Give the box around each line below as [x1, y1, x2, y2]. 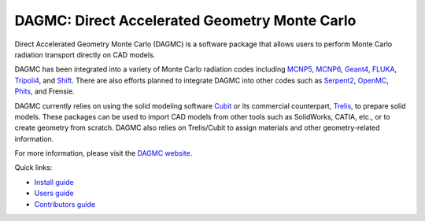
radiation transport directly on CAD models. [14, 50, 156, 59]
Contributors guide [34, 199, 96, 208]
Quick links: [14, 163, 53, 172]
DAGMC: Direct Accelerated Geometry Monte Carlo [14, 12, 357, 29]
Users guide [34, 189, 74, 198]
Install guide [34, 177, 74, 186]
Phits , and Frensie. [14, 87, 75, 96]
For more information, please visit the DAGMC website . [14, 149, 193, 158]
